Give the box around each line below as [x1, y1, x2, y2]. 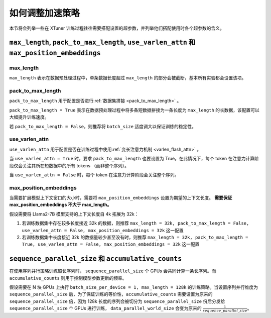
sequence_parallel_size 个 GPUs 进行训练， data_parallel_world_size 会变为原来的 [9, 305, 202, 311]
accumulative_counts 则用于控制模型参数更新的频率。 [9, 275, 127, 281]
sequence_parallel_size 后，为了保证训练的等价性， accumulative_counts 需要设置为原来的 [9, 291, 213, 297]
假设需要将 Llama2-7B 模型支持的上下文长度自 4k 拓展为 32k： [9, 211, 139, 217]
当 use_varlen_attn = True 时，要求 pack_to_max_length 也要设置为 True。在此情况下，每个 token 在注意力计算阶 [9, 156, 259, 162]
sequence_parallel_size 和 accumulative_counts [9, 254, 182, 263]
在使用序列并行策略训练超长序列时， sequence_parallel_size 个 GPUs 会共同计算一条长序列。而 [9, 268, 216, 274]
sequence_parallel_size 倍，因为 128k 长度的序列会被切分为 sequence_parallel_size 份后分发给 [9, 298, 225, 304]
